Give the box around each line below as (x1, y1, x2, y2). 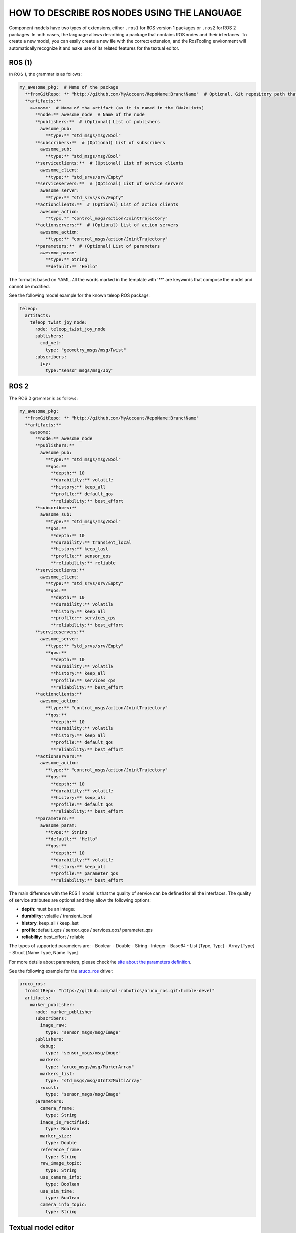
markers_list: (40, 1071, 74, 1077)
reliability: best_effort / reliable (21, 934, 85, 940)
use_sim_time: (40, 1188, 74, 1194)
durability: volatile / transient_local (21, 913, 93, 919)
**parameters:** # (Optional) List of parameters (35, 243, 160, 249)
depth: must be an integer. (21, 906, 76, 912)
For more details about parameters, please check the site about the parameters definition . (9, 959, 192, 965)
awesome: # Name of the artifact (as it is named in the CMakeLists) (30, 105, 205, 110)
